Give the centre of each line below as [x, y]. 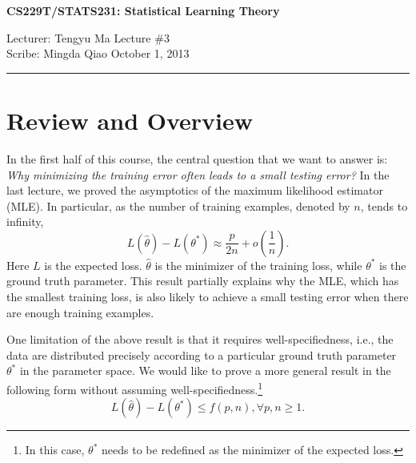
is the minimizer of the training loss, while [258, 265]
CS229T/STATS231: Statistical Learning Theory [143, 10]
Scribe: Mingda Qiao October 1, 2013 [98, 53]
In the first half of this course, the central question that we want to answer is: [197, 158]
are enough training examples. [80, 312]
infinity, [25, 221]
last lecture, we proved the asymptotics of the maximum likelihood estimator [195, 190]
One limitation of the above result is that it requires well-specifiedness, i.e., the [200, 339]
